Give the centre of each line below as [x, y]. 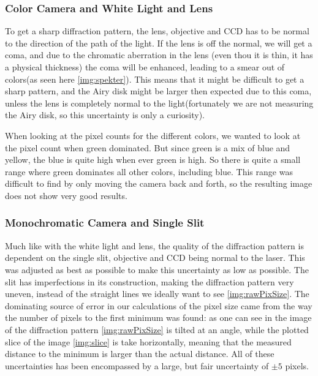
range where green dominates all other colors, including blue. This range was [149, 171]
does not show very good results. [66, 195]
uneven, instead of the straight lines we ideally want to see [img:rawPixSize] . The [157, 294]
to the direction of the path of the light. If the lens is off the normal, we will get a [159, 43]
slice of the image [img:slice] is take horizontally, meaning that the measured [148, 341]
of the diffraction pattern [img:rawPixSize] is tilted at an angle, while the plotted [157, 329]
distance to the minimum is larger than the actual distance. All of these [140, 354]
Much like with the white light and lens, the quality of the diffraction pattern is [154, 245]
